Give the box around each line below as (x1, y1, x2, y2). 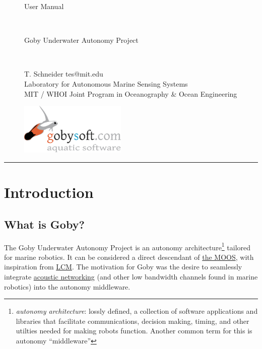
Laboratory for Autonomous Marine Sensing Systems (24, 78, 188, 89)
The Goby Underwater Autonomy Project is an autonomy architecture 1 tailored (4, 240, 251, 252)
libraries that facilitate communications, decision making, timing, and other (16, 315, 249, 326)
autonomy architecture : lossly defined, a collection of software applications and (16, 306, 258, 316)
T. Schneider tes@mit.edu (24, 68, 103, 79)
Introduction (4, 182, 94, 202)
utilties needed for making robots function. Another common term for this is (16, 325, 252, 336)
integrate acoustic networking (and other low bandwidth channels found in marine (4, 271, 258, 282)
